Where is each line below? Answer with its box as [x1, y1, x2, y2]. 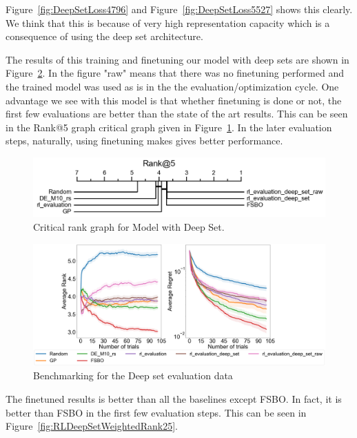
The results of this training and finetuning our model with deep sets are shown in [6, 52, 349, 66]
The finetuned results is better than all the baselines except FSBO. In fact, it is [6, 392, 342, 406]
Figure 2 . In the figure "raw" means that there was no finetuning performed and [6, 66, 344, 80]
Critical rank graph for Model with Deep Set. [33, 220, 225, 234]
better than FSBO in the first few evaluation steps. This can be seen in [6, 405, 307, 419]
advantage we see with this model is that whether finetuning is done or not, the [6, 93, 342, 107]
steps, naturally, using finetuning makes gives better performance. [6, 133, 283, 148]
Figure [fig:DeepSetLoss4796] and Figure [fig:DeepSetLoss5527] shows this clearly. [6, 2, 353, 16]
